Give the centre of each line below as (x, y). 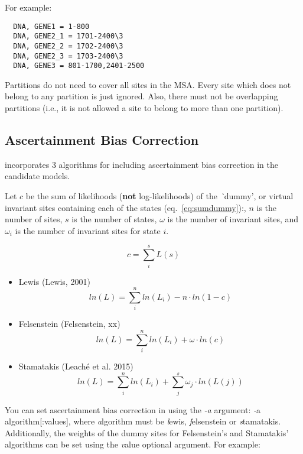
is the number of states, (114, 219)
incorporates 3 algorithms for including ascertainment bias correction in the (141, 164)
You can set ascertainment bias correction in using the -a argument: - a (133, 409)
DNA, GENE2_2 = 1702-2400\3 (68, 46)
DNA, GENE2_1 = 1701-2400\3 (68, 36)
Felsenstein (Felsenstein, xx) (69, 324)
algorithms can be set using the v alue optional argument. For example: (133, 444)
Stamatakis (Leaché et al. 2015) (76, 366)
